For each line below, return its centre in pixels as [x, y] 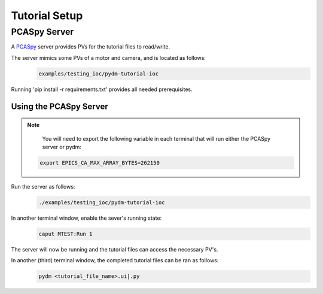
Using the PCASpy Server [60, 106]
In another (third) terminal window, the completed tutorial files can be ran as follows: [115, 260]
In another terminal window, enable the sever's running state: [86, 218]
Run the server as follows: [43, 186]
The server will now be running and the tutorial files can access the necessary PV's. [115, 249]
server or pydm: [62, 147]
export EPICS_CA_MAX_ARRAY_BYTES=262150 [100, 163]
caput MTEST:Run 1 [65, 234]
